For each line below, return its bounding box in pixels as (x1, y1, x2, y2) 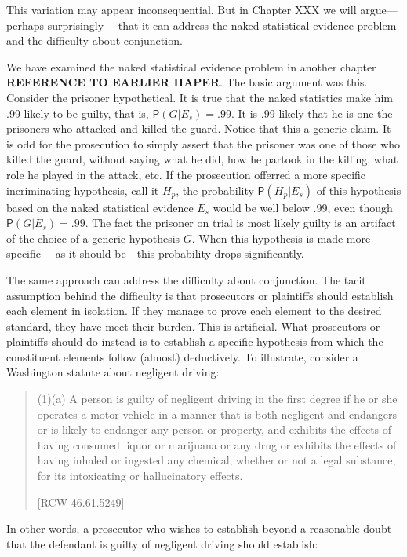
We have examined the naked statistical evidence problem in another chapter (6, 58, 376, 75)
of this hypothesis (316, 181, 402, 198)
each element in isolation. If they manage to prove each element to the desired (6, 302, 382, 319)
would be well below (213, 199, 310, 215)
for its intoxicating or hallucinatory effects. (37, 467, 243, 484)
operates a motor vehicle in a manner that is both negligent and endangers (37, 405, 397, 422)
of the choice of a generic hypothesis (6, 229, 180, 246)
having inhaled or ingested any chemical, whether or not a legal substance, (37, 452, 396, 468)
